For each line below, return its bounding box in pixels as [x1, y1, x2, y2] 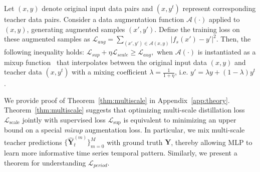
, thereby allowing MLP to [171, 136, 252, 147]
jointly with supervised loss [22, 114, 106, 124]
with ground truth [107, 136, 163, 147]
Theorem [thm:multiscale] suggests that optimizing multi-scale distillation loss [4, 104, 245, 115]
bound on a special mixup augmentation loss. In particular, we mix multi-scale [4, 124, 245, 135]
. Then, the [216, 33, 251, 44]
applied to [208, 14, 240, 24]
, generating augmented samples [27, 23, 125, 34]
